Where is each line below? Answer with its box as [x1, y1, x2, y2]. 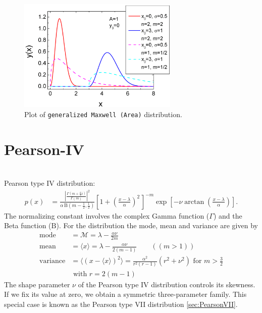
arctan [184, 198, 204, 205]
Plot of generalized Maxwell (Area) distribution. [24, 109, 182, 119]
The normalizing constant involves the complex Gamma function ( [4, 210, 209, 221]
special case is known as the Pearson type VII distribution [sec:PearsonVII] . [4, 298, 238, 309]
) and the [213, 210, 242, 221]
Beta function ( [4, 220, 51, 231]
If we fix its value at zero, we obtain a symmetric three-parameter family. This [4, 289, 247, 299]
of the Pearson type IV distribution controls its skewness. [78, 279, 255, 289]
